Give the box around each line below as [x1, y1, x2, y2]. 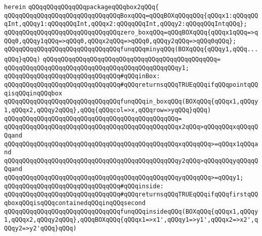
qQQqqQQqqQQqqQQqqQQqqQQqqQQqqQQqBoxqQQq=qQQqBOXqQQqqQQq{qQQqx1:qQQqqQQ [4, 12, 258, 19]
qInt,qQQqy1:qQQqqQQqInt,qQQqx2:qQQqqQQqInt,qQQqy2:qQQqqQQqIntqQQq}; [4, 20, 247, 28]
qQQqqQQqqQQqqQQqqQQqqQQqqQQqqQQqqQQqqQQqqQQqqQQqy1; [4, 64, 190, 72]
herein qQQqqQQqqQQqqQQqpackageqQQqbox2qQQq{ [4, 4, 159, 11]
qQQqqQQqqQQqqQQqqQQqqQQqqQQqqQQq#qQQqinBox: [4, 73, 160, 80]
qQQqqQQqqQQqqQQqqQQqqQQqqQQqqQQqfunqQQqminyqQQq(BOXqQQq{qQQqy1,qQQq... [4, 46, 258, 53]
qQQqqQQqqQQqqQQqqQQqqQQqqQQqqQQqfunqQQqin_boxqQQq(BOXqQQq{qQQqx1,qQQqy [4, 98, 258, 106]
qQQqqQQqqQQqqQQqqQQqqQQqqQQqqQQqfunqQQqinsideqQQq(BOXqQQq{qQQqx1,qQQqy [4, 208, 258, 215]
